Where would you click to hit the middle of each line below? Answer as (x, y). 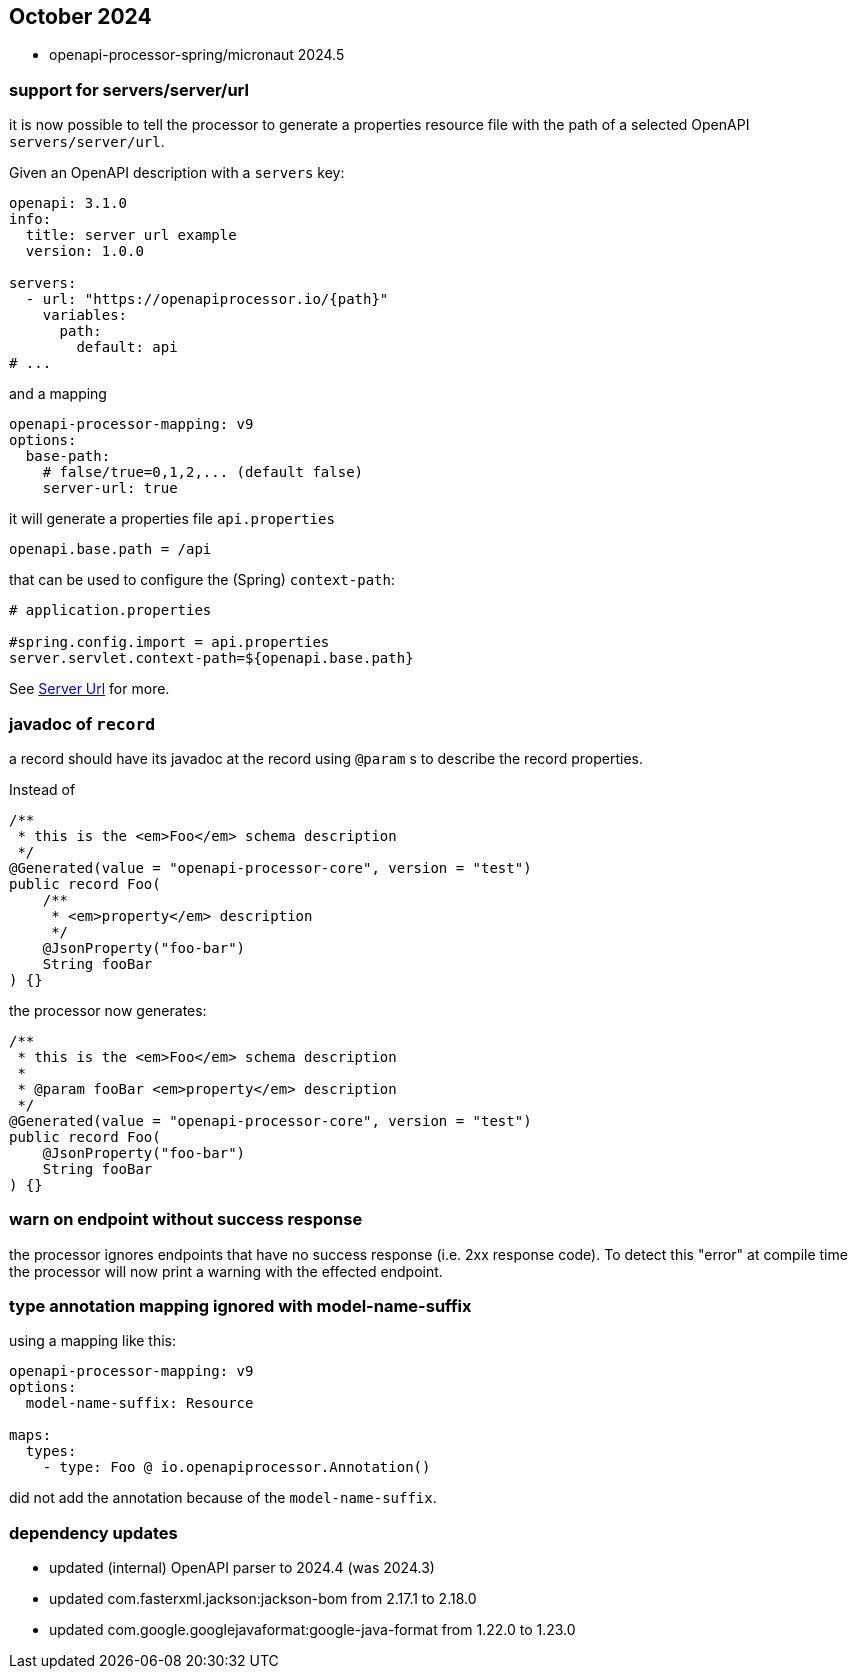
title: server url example (131, 235)
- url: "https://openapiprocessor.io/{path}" (207, 299)
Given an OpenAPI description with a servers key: (177, 173)
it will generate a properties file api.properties (172, 519)
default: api (127, 347)
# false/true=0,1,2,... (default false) (203, 472)
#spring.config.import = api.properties (169, 642)
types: (51, 1451)
